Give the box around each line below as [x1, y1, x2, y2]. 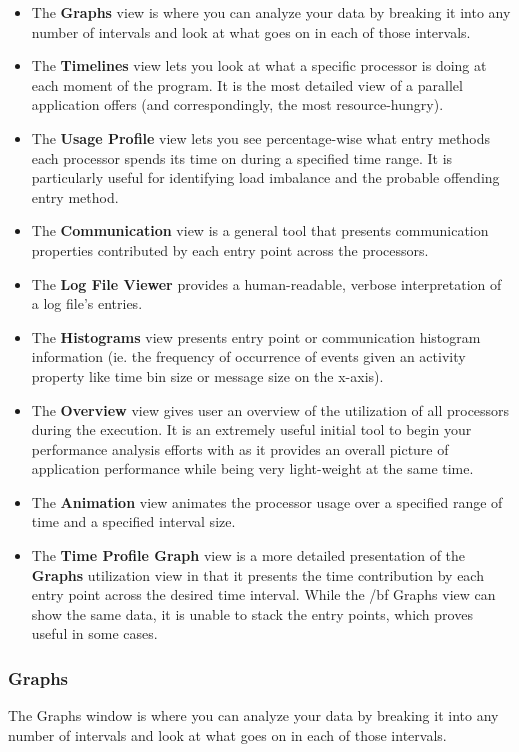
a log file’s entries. [31, 293, 143, 314]
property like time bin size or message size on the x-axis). [31, 365, 384, 386]
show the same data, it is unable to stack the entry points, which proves [31, 603, 473, 624]
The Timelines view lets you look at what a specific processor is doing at [31, 55, 487, 76]
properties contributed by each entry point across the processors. [31, 239, 429, 260]
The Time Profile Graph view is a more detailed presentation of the [31, 545, 466, 566]
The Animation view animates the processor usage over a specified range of [31, 491, 503, 512]
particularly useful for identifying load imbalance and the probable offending [31, 167, 500, 188]
